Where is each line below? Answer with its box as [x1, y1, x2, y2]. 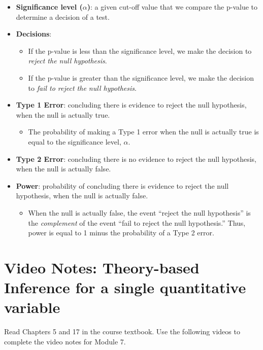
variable [4, 297, 60, 318]
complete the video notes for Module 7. [4, 336, 126, 346]
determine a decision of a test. [16, 11, 110, 22]
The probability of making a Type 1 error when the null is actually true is [28, 126, 259, 137]
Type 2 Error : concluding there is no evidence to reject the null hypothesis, [16, 153, 257, 164]
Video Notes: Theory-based [4, 257, 200, 277]
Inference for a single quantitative [4, 277, 246, 298]
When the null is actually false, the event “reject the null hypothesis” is [28, 207, 251, 218]
